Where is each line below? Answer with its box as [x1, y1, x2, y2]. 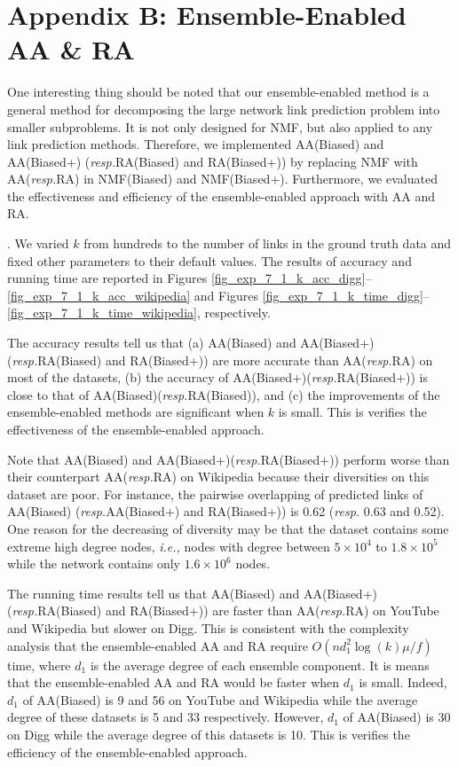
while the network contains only [7, 554, 180, 573]
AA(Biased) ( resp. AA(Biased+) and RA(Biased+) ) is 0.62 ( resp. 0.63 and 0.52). [7, 502, 445, 520]
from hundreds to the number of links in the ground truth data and [83, 234, 452, 253]
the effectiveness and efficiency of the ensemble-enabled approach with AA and [7, 186, 436, 205]
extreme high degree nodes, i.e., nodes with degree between [7, 536, 330, 555]
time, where [7, 655, 71, 674]
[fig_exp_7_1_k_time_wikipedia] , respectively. [7, 303, 271, 322]
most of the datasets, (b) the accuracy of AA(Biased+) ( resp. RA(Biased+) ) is [7, 368, 429, 387]
